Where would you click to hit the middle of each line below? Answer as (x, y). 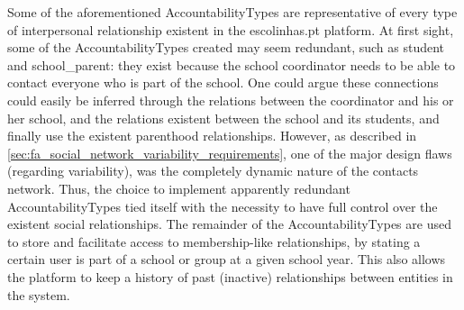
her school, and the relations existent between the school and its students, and (223, 118)
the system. (39, 294)
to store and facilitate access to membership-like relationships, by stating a (214, 241)
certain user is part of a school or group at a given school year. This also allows (227, 259)
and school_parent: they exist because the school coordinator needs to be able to (232, 64)
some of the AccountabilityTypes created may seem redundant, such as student (226, 47)
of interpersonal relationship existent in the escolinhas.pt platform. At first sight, (231, 29)
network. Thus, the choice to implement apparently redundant (179, 188)
